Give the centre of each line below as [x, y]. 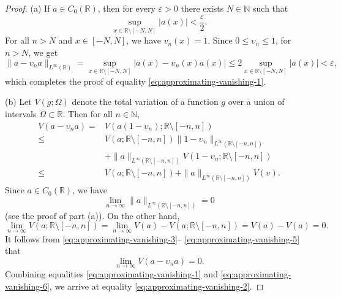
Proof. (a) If [28, 8]
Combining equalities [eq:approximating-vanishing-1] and [111, 273]
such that [271, 8]
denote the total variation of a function [145, 102]
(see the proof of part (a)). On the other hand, [92, 215]
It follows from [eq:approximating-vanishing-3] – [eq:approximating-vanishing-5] [152, 238]
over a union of [256, 102]
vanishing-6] [27, 286]
